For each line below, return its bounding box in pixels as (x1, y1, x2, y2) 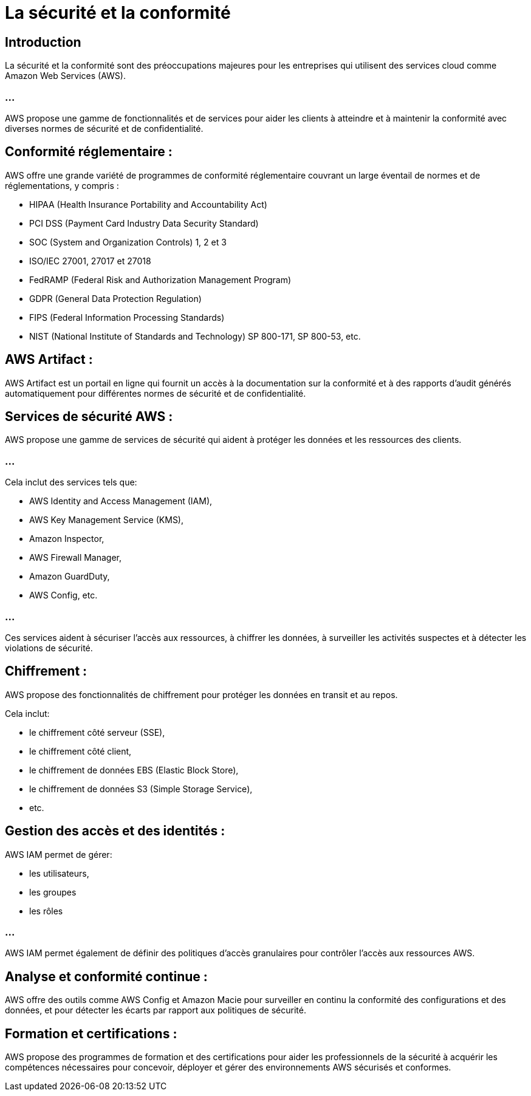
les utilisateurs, (29, 868, 89, 879)
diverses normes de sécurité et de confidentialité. (5, 123, 204, 134)
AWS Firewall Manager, (29, 552, 122, 563)
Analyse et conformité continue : (5, 968, 208, 984)
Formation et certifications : (5, 1026, 177, 1041)
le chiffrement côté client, (29, 745, 132, 756)
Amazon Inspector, (29, 533, 104, 544)
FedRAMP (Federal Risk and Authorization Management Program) (29, 274, 292, 285)
